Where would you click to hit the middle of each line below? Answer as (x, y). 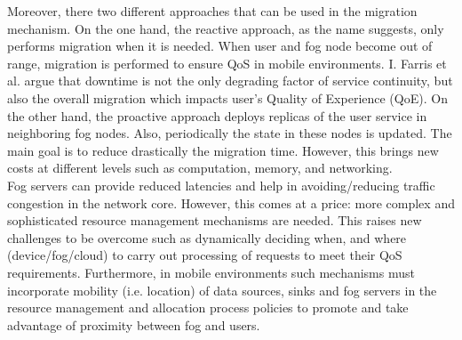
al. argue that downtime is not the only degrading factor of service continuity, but (230, 81)
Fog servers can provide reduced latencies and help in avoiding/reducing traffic (221, 185)
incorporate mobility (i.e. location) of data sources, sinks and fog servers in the (222, 290)
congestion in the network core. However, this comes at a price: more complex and (231, 202)
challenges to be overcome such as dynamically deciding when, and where (207, 237)
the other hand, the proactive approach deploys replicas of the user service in (217, 115)
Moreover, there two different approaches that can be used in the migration (212, 11)
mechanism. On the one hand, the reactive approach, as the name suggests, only (226, 28)
